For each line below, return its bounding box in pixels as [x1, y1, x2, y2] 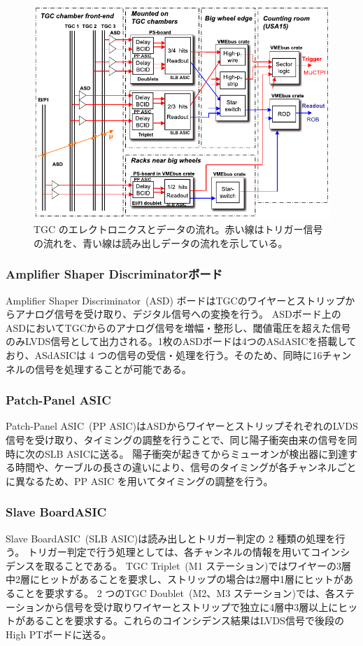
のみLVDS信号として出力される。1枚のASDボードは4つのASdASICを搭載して [6, 334, 357, 349]
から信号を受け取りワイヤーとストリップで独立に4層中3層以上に [44, 599, 339, 614]
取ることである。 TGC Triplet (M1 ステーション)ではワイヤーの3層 [44, 558, 352, 573]
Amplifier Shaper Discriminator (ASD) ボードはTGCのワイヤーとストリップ [6, 293, 346, 307]
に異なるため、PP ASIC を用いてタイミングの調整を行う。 [6, 473, 273, 488]
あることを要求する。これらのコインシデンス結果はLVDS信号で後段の [24, 613, 344, 628]
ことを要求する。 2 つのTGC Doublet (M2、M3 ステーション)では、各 [15, 586, 335, 600]
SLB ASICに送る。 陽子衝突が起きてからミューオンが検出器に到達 [44, 446, 348, 461]
